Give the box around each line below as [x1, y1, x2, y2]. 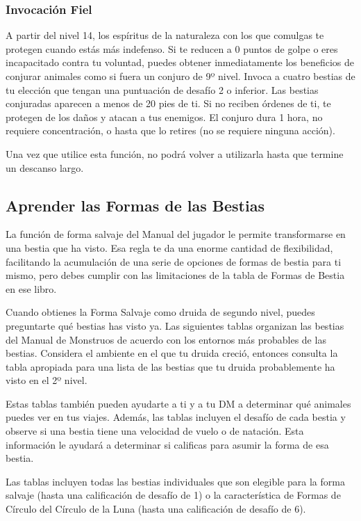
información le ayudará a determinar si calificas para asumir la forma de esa [6, 437, 329, 451]
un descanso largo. [6, 160, 84, 175]
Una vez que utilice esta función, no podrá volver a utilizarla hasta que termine [6, 146, 344, 161]
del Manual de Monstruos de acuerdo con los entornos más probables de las [6, 332, 326, 346]
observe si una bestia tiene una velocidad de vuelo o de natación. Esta [6, 424, 304, 438]
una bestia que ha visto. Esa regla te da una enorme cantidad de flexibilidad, [6, 240, 333, 255]
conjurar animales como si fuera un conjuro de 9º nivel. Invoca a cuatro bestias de [6, 69, 355, 83]
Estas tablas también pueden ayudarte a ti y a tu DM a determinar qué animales [6, 396, 351, 410]
